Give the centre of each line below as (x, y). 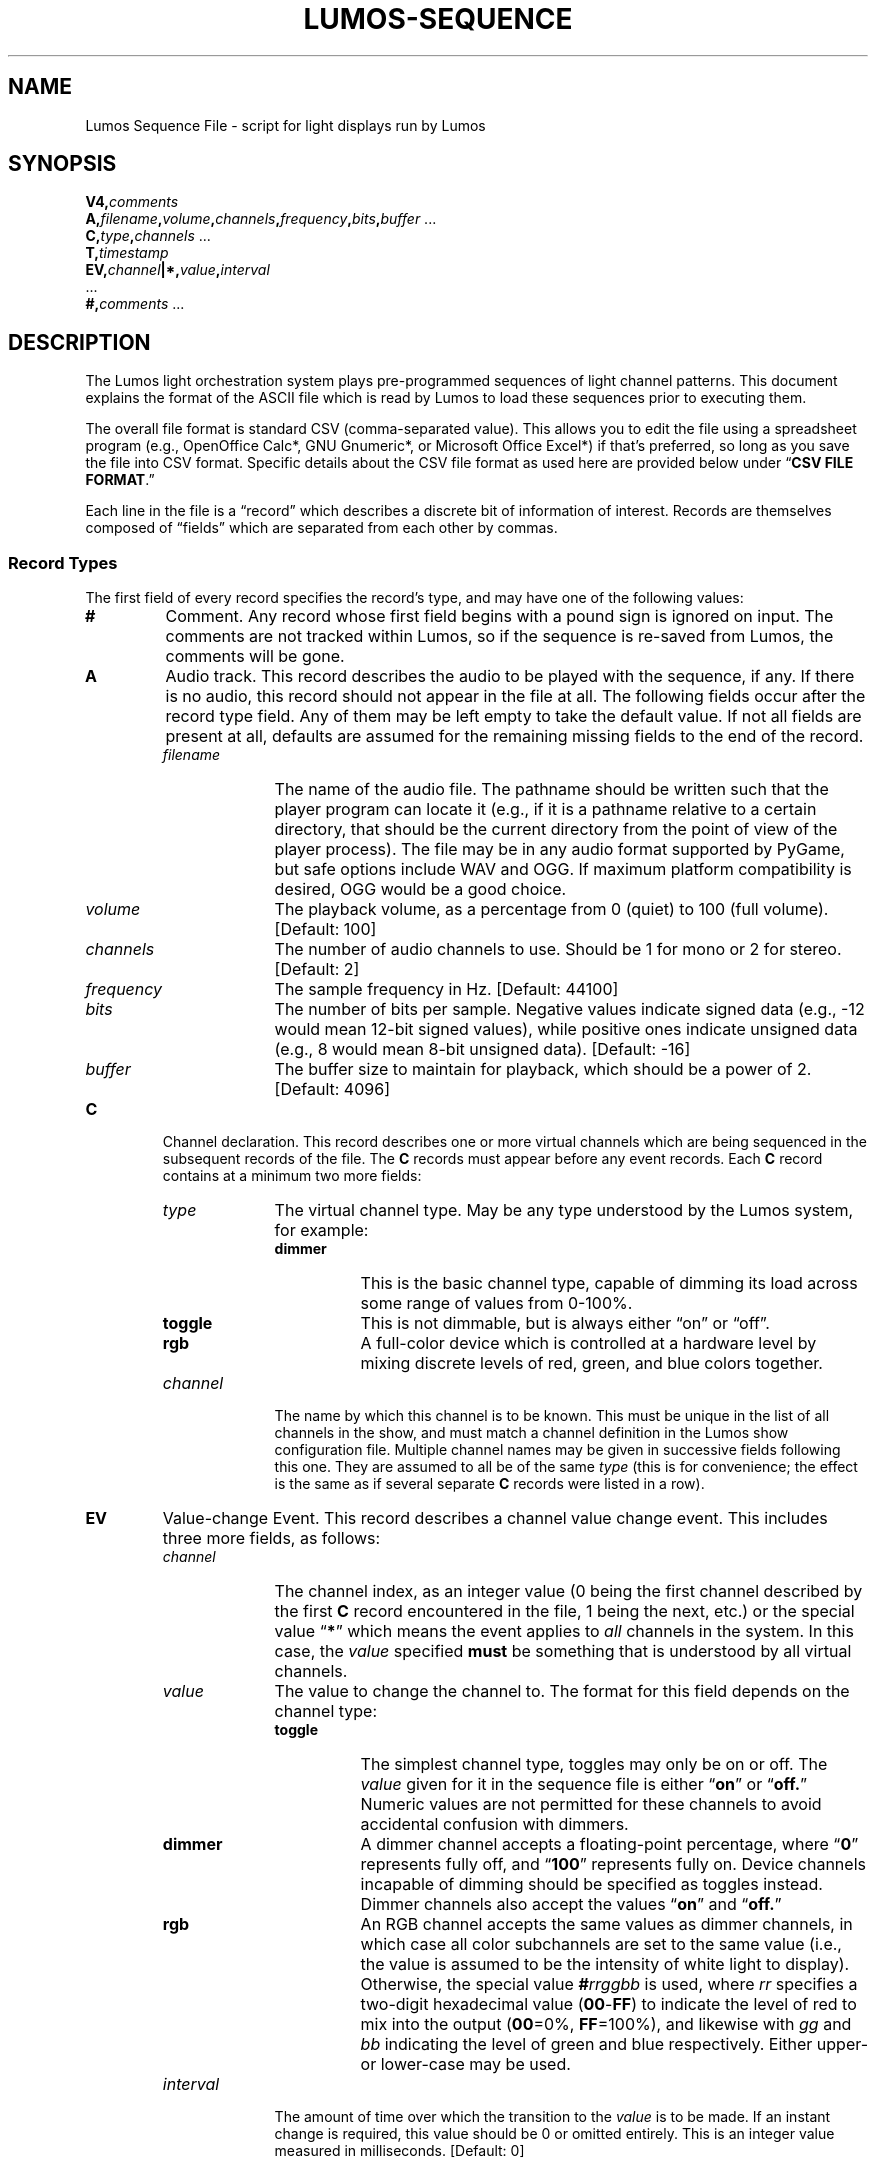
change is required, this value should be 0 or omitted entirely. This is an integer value (554, 2134)
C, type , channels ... (148, 236)
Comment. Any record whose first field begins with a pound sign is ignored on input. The (499, 616)
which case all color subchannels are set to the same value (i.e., (601, 1944)
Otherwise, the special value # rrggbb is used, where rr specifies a (609, 1984)
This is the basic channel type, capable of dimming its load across (609, 1283)
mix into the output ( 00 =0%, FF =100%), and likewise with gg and (606, 2024)
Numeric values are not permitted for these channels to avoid (591, 1804)
